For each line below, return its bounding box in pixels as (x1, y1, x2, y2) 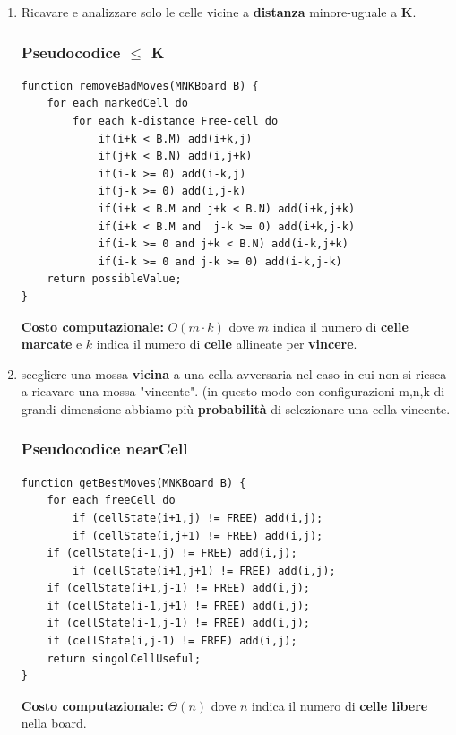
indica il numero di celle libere (252, 696, 428, 714)
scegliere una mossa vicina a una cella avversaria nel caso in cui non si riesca (21, 364, 447, 383)
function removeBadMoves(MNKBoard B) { (21, 79, 259, 92)
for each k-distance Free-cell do (73, 115, 279, 127)
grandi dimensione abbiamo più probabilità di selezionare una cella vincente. (21, 399, 451, 418)
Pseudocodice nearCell (21, 437, 188, 460)
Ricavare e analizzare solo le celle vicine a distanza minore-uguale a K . (21, 3, 417, 21)
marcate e (21, 334, 82, 353)
